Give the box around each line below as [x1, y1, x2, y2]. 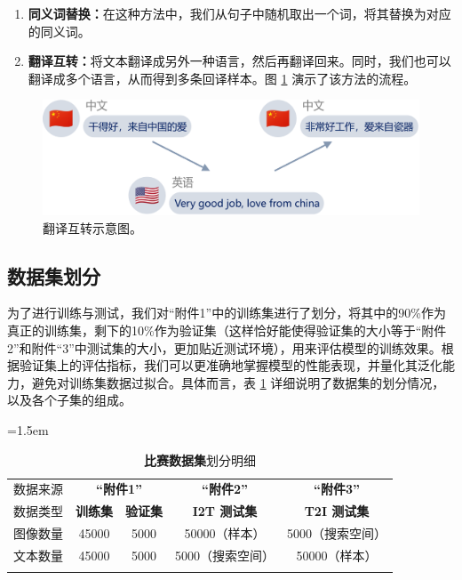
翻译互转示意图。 [43, 218, 142, 237]
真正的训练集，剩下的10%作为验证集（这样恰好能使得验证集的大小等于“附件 [7, 320, 447, 339]
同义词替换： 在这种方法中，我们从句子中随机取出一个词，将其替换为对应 [28, 4, 451, 22]
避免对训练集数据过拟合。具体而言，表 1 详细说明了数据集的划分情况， [31, 373, 445, 391]
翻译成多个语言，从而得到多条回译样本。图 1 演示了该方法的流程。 [28, 68, 417, 87]
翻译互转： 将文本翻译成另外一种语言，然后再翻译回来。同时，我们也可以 [28, 52, 451, 70]
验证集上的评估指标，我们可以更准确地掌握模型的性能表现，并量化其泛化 [19, 356, 442, 375]
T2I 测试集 [304, 502, 370, 520]
